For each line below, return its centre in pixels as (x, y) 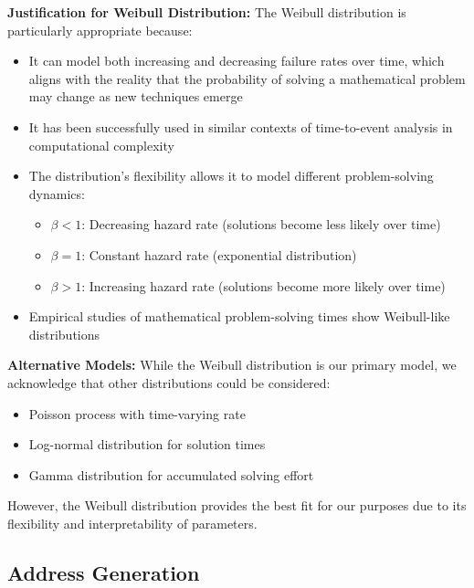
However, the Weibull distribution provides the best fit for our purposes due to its (237, 505)
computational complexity (101, 145)
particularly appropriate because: (100, 30)
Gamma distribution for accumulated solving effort (171, 474)
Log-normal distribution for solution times (147, 444)
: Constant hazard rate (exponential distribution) (219, 254)
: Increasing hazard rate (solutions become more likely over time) (263, 285)
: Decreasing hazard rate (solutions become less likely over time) (261, 224)
